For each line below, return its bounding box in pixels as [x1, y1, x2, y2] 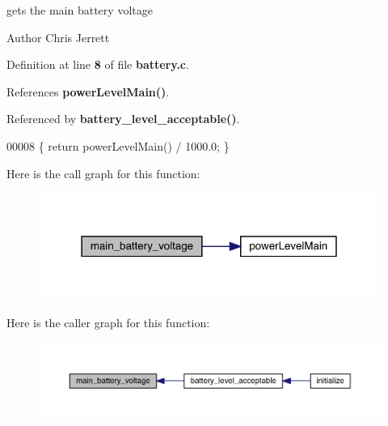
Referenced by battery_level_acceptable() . [6, 110, 240, 127]
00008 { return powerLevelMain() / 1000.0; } [6, 137, 230, 154]
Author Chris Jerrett [6, 28, 110, 45]
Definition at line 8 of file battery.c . [6, 56, 189, 73]
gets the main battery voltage [6, 2, 153, 18]
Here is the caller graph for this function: [6, 314, 210, 331]
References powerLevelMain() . [6, 83, 170, 100]
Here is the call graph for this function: [6, 164, 200, 181]
